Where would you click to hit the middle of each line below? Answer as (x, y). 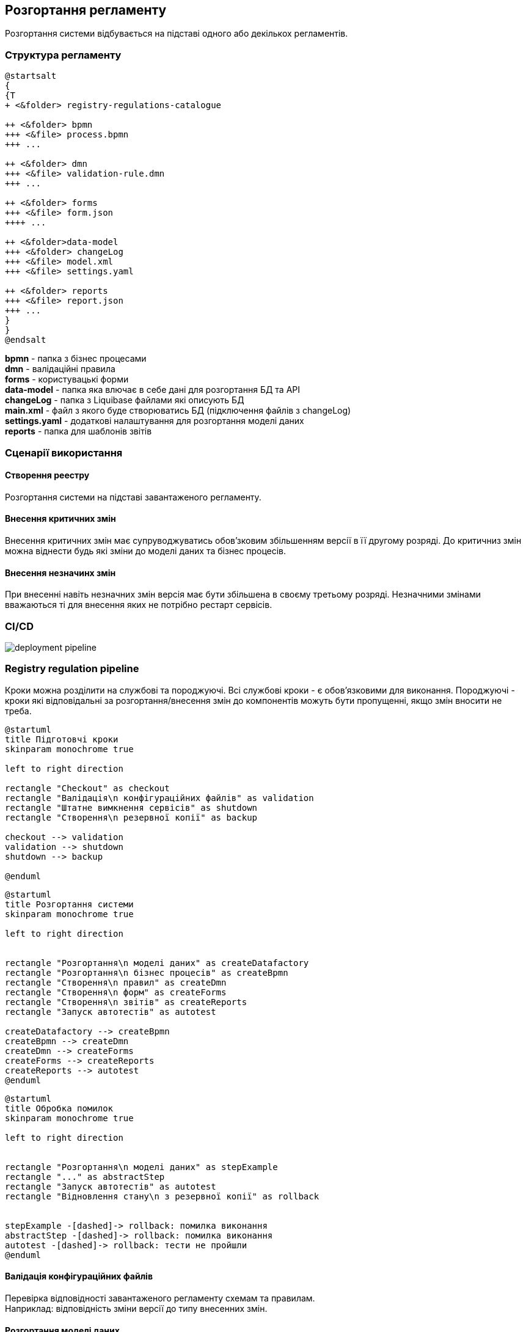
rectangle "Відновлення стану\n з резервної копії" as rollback (162, 1196)
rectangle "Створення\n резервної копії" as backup (131, 817)
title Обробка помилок (59, 1108)
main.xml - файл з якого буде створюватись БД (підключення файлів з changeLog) (178, 411)
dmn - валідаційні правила (60, 369)
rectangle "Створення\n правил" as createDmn (116, 982)
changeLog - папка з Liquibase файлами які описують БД (125, 400)
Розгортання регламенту (86, 10)
